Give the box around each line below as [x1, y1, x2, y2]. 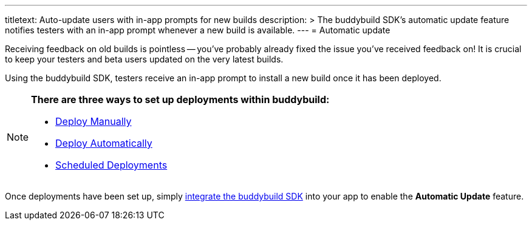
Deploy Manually [55, 115, 132, 127]
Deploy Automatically [55, 137, 152, 149]
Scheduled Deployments [55, 159, 168, 171]
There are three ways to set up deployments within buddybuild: [31, 93, 330, 106]
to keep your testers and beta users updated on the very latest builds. [5, 54, 284, 64]
